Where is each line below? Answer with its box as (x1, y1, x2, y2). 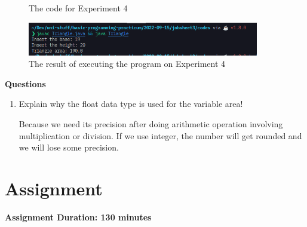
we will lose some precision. (19, 141, 119, 154)
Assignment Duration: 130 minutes (5, 210, 152, 223)
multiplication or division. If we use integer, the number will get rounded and (19, 129, 302, 142)
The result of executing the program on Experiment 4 (29, 57, 226, 70)
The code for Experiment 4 (29, 2, 128, 14)
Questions (5, 77, 46, 90)
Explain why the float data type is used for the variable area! (19, 97, 243, 110)
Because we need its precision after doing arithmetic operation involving (19, 117, 283, 130)
